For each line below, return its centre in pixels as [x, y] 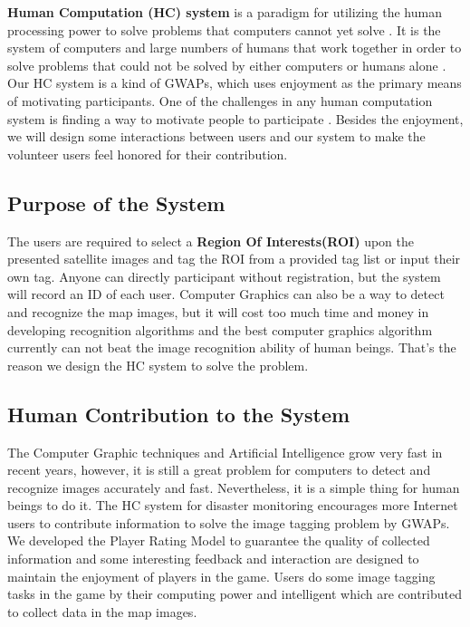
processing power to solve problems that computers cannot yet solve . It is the [224, 29]
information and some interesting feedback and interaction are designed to [213, 559]
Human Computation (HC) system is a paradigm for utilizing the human [225, 12]
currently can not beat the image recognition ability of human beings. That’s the [232, 347]
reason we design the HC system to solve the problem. [158, 365]
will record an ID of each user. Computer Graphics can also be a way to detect [226, 294]
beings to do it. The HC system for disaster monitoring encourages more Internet [233, 505]
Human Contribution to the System [179, 414]
